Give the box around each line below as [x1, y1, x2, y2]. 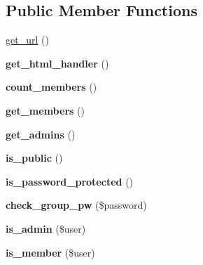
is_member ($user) [6, 245, 95, 259]
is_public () [6, 150, 63, 165]
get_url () [6, 32, 49, 47]
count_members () [6, 79, 97, 94]
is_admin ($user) [6, 221, 86, 235]
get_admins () [6, 127, 76, 141]
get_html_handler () [6, 56, 109, 70]
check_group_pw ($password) [6, 198, 147, 212]
